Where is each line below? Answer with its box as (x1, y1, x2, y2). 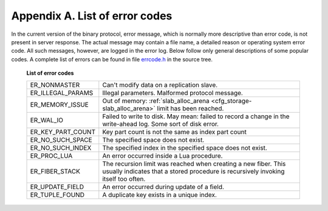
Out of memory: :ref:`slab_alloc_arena (102, 96, 210, 105)
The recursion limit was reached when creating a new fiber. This (102, 159, 286, 168)
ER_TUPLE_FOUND (30, 190, 85, 199)
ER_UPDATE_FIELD (30, 183, 84, 191)
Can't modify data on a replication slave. (102, 81, 218, 89)
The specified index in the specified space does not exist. (102, 143, 267, 152)
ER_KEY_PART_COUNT (30, 127, 96, 136)
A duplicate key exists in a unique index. (102, 190, 217, 199)
